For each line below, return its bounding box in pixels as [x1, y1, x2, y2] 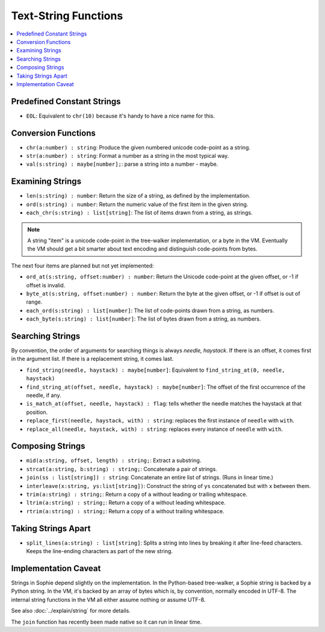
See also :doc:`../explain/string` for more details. [11, 607, 131, 615]
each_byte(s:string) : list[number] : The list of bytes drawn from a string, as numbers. [26, 315, 261, 322]
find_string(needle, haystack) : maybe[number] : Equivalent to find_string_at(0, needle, [26, 366, 285, 374]
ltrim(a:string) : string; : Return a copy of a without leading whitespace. [26, 499, 226, 506]
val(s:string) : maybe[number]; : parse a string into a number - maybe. [26, 160, 218, 168]
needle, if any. [26, 392, 61, 399]
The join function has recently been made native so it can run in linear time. [11, 618, 202, 625]
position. [26, 408, 48, 416]
